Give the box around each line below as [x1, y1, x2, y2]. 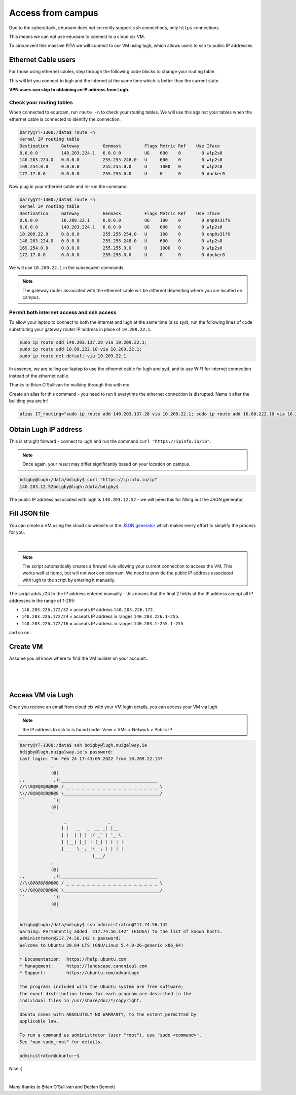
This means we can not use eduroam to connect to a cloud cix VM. [9, 34, 146, 39]
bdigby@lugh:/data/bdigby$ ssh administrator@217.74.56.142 [19, 922, 168, 927]
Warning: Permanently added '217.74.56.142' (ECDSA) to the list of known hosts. [19, 929, 223, 935]
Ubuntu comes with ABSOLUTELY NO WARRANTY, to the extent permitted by [19, 1012, 197, 1017]
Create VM [9, 642, 43, 651]
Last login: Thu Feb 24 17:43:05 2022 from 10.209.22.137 [19, 756, 163, 762]
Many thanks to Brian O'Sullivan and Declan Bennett [9, 1084, 115, 1090]
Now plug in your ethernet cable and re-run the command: [9, 183, 128, 189]
